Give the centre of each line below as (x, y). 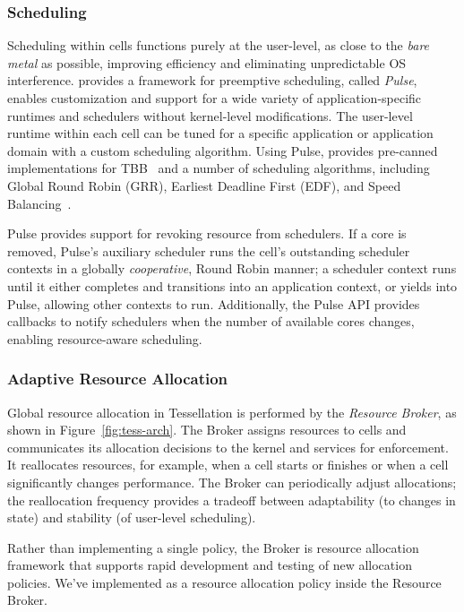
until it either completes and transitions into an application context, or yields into (232, 285)
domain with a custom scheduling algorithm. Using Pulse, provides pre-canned (223, 150)
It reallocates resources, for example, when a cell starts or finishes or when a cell (228, 465)
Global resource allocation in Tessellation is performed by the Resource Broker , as (232, 412)
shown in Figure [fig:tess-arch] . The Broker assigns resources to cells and (207, 430)
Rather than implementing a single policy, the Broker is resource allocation (213, 547)
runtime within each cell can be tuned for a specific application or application (220, 133)
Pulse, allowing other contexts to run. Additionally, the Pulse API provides (214, 303)
